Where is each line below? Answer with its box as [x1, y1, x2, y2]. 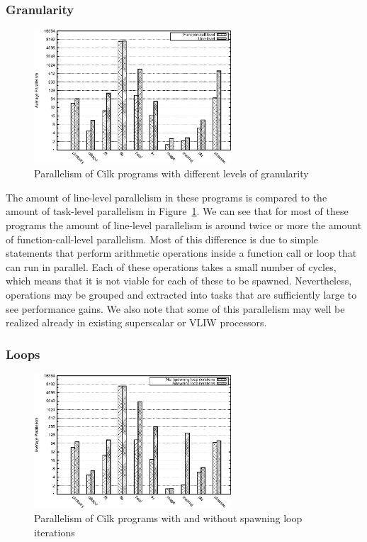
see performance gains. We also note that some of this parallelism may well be [6, 301, 345, 316]
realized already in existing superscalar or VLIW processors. [6, 315, 267, 330]
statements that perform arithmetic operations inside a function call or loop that [6, 245, 357, 260]
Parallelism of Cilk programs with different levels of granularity [34, 166, 309, 181]
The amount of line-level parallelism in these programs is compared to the [6, 189, 327, 204]
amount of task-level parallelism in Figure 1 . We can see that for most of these [6, 204, 349, 219]
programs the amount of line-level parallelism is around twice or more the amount [6, 218, 362, 233]
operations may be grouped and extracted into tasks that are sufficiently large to [6, 287, 357, 302]
